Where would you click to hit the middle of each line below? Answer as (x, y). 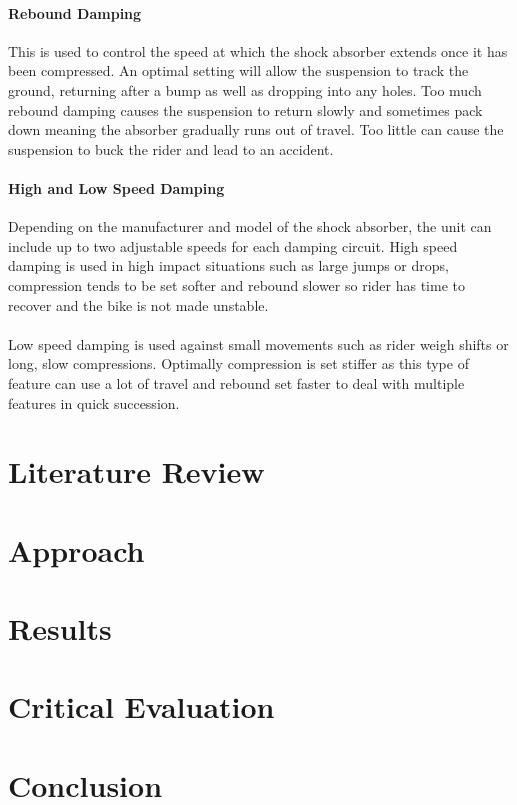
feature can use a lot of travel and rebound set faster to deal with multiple (236, 382)
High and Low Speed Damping (116, 187)
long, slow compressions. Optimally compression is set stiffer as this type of (238, 363)
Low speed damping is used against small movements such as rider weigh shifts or (258, 343)
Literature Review (136, 471)
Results (60, 628)
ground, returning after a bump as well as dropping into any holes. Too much (245, 89)
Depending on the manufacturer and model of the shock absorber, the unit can (250, 226)
